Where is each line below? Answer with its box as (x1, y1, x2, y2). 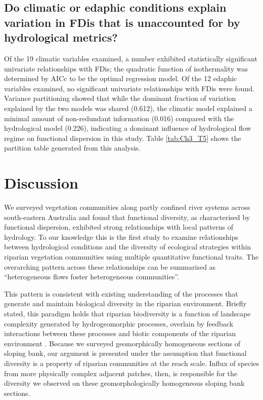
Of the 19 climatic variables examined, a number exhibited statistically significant (4, 53, 257, 63)
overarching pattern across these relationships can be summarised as (4, 261, 216, 272)
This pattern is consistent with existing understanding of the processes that (4, 288, 238, 299)
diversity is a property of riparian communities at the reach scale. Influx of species (4, 357, 259, 368)
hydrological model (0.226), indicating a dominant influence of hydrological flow (4, 123, 251, 133)
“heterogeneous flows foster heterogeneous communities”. (4, 271, 179, 282)
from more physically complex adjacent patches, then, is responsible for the (4, 368, 237, 378)
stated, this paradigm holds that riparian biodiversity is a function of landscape (4, 308, 251, 318)
